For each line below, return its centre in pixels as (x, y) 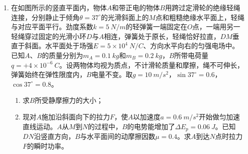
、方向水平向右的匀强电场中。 (191, 46)
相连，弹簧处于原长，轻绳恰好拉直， (162, 36)
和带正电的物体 (136, 7)
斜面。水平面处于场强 (59, 46)
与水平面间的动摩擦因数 (118, 136)
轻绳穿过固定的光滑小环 (49, 36)
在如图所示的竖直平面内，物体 (59, 7)
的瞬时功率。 (48, 145)
